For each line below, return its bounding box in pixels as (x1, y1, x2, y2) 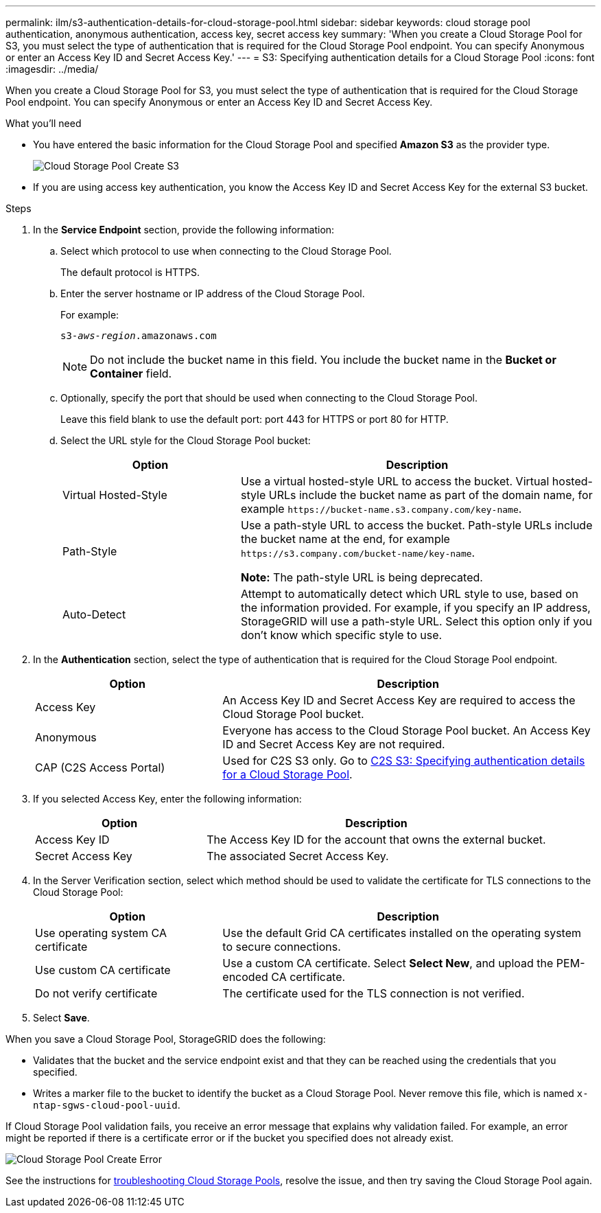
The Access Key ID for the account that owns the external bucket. (207, 833, 546, 846)
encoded (222, 970, 268, 984)
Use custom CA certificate (35, 963, 171, 977)
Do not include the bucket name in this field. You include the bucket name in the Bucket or (90, 353, 556, 367)
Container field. (90, 367, 172, 380)
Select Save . (33, 1012, 90, 1024)
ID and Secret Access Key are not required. (222, 737, 445, 751)
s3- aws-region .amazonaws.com (60, 330, 217, 341)
